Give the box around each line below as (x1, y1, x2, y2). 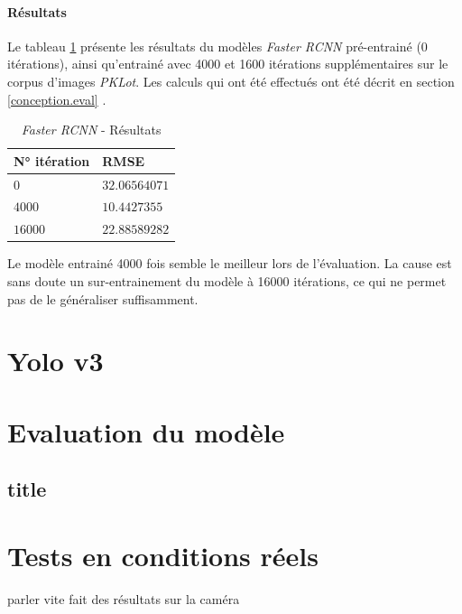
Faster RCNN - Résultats (21, 120, 162, 139)
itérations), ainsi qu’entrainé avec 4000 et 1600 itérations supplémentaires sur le (7, 54, 448, 73)
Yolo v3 (7, 342, 104, 379)
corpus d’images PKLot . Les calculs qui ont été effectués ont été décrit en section (7, 71, 455, 90)
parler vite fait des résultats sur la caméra (7, 589, 240, 608)
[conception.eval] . (7, 89, 106, 108)
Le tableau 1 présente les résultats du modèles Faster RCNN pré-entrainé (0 (7, 36, 428, 55)
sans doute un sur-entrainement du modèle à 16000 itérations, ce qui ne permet (7, 271, 447, 290)
